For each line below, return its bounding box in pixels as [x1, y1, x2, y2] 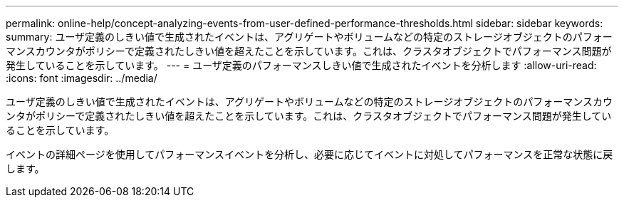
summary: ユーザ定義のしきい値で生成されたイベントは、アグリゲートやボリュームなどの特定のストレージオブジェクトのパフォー [6, 31, 613, 43]
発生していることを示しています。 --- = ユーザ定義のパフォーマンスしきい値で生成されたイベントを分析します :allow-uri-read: [6, 59, 597, 71]
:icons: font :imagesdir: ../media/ [6, 72, 157, 84]
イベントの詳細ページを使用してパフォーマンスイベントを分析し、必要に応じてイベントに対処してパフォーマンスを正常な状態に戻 [6, 148, 613, 160]
